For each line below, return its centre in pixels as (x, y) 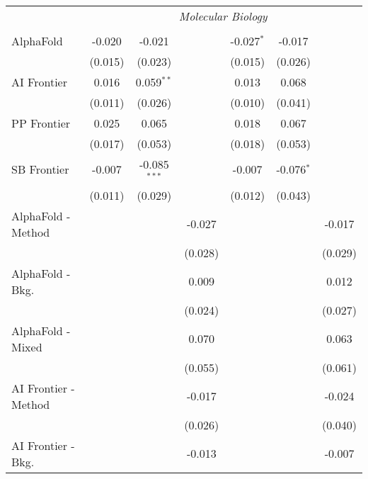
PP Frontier (41, 123)
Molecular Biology (223, 16)
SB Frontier (40, 169)
